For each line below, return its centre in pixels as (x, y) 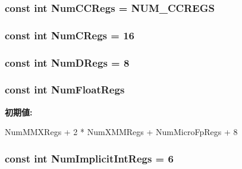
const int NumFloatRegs (65, 90)
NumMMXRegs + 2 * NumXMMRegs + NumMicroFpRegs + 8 (121, 132)
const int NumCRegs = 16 (70, 35)
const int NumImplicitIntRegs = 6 (89, 158)
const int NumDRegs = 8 (67, 62)
